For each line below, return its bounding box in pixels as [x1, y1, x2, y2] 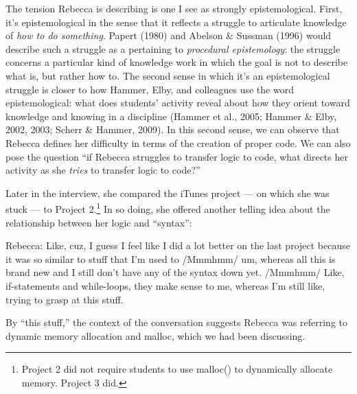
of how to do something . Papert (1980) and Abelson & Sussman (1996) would [5, 28, 332, 43]
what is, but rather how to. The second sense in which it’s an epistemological [5, 68, 330, 82]
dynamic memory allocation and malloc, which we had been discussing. [5, 328, 306, 343]
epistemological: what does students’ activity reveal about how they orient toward [5, 95, 350, 110]
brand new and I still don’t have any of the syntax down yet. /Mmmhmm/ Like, [5, 265, 345, 279]
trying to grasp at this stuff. [5, 292, 124, 306]
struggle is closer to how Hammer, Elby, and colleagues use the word [5, 82, 294, 96]
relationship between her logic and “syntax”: [5, 215, 192, 229]
